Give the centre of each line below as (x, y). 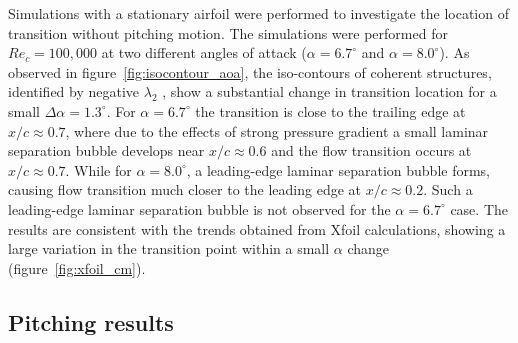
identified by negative (74, 91)
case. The (479, 208)
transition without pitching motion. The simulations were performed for (228, 32)
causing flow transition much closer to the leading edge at (185, 189)
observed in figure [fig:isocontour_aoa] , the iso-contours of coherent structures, (250, 71)
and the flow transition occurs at (371, 150)
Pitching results (91, 321)
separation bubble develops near (106, 150)
